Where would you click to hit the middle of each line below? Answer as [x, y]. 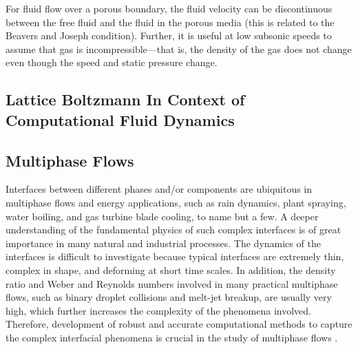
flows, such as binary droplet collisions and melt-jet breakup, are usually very [169, 297]
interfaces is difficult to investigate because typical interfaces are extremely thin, [175, 256]
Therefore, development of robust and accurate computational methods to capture [179, 324]
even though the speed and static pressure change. [112, 62]
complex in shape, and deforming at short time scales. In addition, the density [171, 269]
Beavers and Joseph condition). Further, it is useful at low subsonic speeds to [169, 35]
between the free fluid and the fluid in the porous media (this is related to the [170, 22]
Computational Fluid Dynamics [120, 119]
